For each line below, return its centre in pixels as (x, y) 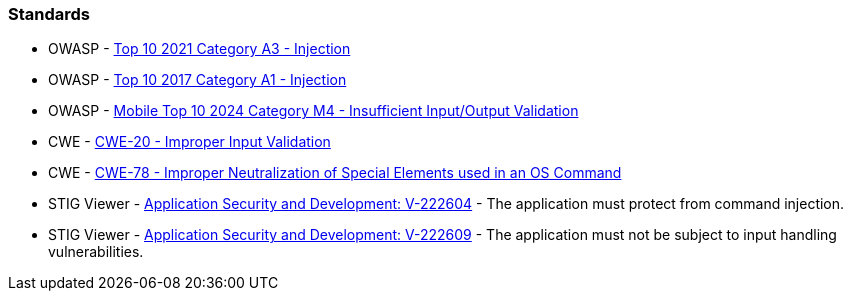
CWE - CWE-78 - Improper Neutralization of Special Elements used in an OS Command (335, 173)
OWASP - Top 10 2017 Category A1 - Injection (197, 80)
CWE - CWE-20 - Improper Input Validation (189, 142)
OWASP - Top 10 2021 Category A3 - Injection (199, 49)
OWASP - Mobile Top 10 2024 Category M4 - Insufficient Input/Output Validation (313, 111)
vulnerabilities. (96, 252)
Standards (49, 14)
